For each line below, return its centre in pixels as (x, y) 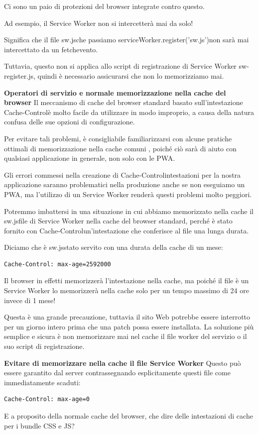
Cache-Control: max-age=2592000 (58, 264)
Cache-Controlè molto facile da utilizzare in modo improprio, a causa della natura (129, 112)
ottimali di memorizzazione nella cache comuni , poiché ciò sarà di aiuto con (120, 148)
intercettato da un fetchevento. (51, 49)
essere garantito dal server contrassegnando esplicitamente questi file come (117, 373)
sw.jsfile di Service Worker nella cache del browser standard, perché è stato (118, 221)
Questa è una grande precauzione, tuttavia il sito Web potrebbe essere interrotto (127, 317)
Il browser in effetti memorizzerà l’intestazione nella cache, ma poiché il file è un (127, 280)
